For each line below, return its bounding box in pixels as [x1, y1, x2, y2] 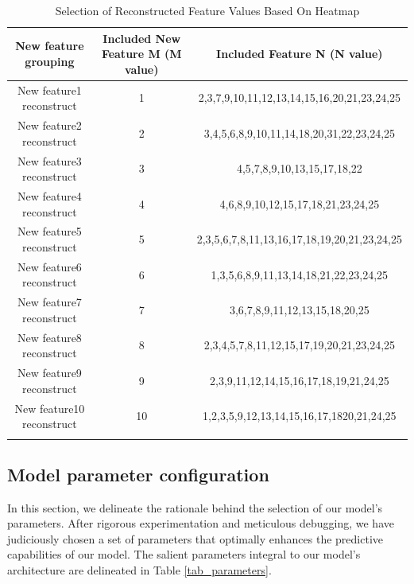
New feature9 [17, 364, 82, 381]
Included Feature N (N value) [216, 45, 383, 62]
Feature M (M [101, 45, 182, 62]
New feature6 [17, 258, 82, 274]
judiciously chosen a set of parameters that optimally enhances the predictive [7, 530, 383, 547]
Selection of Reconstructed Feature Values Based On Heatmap [55, 2, 360, 18]
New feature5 [17, 223, 82, 239]
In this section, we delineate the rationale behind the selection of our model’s [7, 499, 383, 516]
